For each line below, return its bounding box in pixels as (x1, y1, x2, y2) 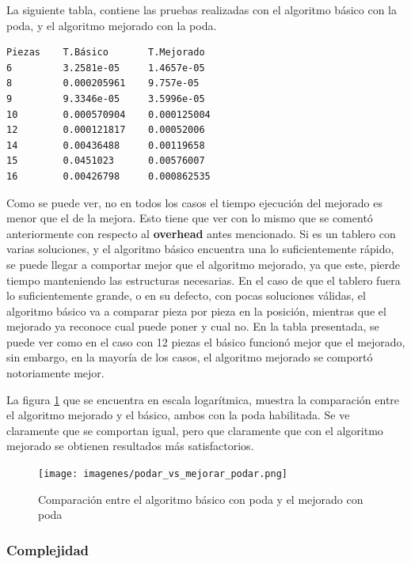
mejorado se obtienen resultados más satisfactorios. (6, 437, 254, 454)
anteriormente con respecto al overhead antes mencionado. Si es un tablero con (6, 225, 396, 241)
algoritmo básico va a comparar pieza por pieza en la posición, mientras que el (6, 302, 386, 319)
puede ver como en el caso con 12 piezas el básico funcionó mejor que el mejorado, (6, 333, 405, 350)
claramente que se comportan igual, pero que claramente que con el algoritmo (6, 422, 383, 438)
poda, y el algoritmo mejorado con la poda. (6, 17, 217, 33)
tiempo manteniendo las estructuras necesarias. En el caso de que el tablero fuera (6, 271, 401, 288)
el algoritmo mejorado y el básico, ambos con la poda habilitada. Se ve (6, 407, 350, 423)
